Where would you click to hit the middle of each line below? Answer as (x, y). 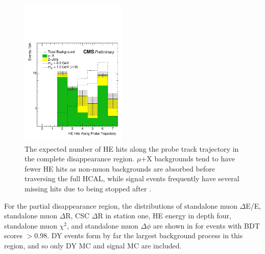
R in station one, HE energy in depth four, (164, 216)
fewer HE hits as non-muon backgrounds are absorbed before (120, 168)
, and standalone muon (103, 225)
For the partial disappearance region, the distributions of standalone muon (121, 205)
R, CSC (78, 216)
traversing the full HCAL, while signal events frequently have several (132, 178)
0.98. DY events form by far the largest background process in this (139, 235)
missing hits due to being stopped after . (88, 188)
